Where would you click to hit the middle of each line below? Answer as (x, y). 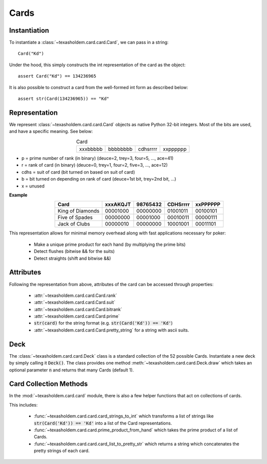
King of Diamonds (79, 211)
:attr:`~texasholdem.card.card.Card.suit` (75, 302)
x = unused (33, 186)
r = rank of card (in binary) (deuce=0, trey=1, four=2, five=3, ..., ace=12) (95, 165)
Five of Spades (75, 218)
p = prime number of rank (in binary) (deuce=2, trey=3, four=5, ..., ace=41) (98, 158)
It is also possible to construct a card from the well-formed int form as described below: (99, 87)
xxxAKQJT (118, 204)
